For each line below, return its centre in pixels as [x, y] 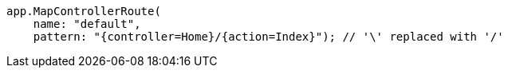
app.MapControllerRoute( [84, 11]
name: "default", [87, 24]
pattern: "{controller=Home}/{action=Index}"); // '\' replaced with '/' [268, 37]
